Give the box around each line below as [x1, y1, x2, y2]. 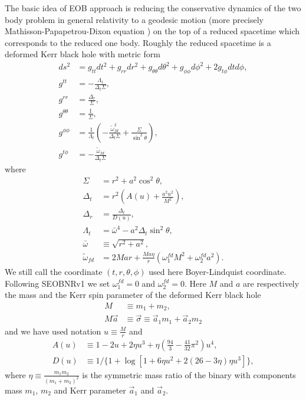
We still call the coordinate [5, 265, 103, 277]
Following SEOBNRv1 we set [5, 277, 110, 289]
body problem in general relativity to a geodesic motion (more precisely [5, 13, 264, 25]
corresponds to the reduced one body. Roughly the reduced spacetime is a [5, 36, 271, 48]
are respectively [243, 277, 300, 289]
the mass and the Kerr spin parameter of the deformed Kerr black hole [5, 288, 261, 301]
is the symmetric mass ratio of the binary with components [82, 368, 296, 381]
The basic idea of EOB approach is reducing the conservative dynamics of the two [5, 2, 301, 14]
